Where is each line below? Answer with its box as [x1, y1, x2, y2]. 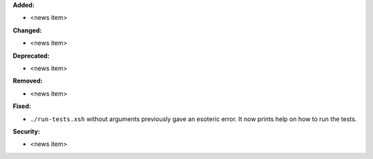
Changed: [12, 26, 42, 34]
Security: [12, 127, 41, 136]
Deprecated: [12, 52, 50, 60]
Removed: [12, 76, 43, 85]
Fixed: [12, 102, 31, 110]
